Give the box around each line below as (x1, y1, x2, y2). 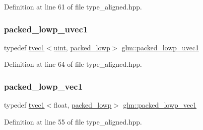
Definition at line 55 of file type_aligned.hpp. (4, 116, 142, 127)
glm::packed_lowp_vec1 (123, 100, 197, 110)
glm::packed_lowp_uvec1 (122, 42, 199, 52)
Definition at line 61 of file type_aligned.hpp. (4, 1, 142, 11)
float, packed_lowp (54, 100, 112, 110)
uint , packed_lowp (54, 42, 110, 52)
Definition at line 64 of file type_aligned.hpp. (4, 59, 142, 69)
